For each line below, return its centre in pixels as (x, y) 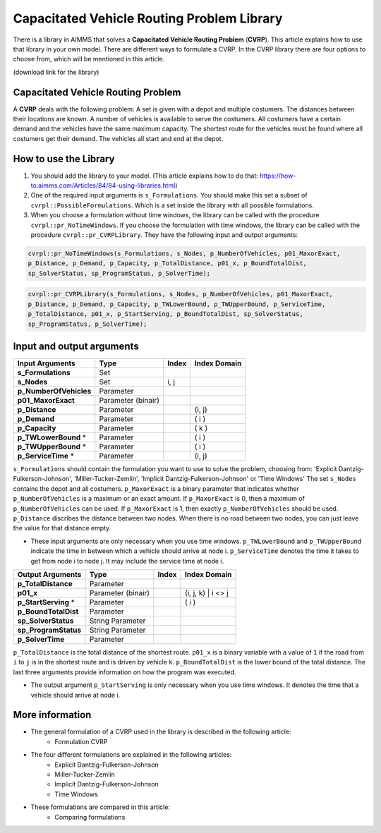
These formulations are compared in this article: (101, 807)
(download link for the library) (56, 72)
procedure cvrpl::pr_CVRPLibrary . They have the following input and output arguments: (164, 235)
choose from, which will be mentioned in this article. (89, 59)
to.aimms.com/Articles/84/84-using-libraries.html (103, 186)
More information (52, 715)
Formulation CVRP (81, 741)
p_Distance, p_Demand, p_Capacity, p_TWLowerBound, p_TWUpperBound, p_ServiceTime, (177, 304)
